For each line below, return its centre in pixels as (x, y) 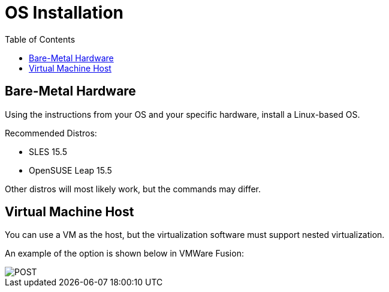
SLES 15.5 (48, 151)
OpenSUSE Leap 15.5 (70, 170)
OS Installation (64, 13)
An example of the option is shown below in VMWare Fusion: (124, 254)
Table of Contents (40, 39)
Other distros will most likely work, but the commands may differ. (133, 189)
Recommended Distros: (51, 133)
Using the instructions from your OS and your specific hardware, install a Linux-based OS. (183, 114)
